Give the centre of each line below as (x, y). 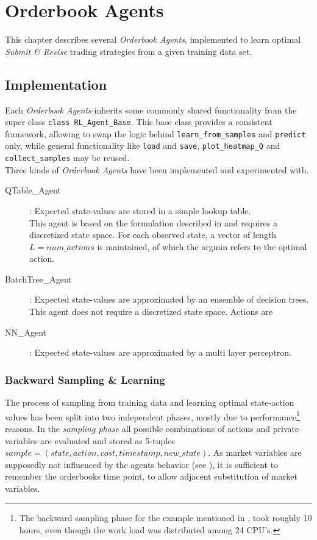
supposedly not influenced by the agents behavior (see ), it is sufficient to (142, 464)
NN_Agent (26, 332)
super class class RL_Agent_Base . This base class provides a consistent (139, 122)
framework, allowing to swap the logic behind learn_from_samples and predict (155, 133)
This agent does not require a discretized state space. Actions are (151, 311)
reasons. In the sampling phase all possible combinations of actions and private (152, 428)
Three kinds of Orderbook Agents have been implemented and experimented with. (157, 169)
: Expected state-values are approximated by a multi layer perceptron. (160, 352)
